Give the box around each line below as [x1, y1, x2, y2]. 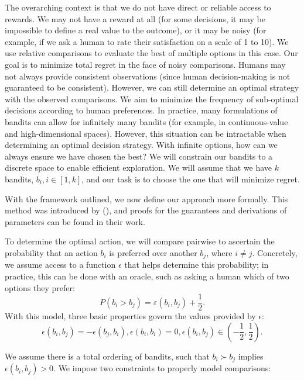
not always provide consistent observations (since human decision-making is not [5, 70, 291, 82]
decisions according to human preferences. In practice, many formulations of [5, 104, 278, 116]
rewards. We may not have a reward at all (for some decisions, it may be [5, 12, 265, 25]
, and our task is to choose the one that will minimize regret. [81, 172, 300, 185]
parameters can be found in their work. [5, 215, 145, 227]
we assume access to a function [5, 258, 116, 271]
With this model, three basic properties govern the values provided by [5, 310, 256, 322]
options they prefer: [5, 281, 75, 293]
